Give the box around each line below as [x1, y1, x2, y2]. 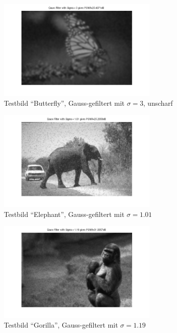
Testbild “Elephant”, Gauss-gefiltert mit [4, 209, 125, 219]
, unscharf [143, 97, 173, 108]
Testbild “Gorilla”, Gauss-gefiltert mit [4, 320, 118, 330]
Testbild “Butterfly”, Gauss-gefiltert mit [4, 97, 125, 108]
